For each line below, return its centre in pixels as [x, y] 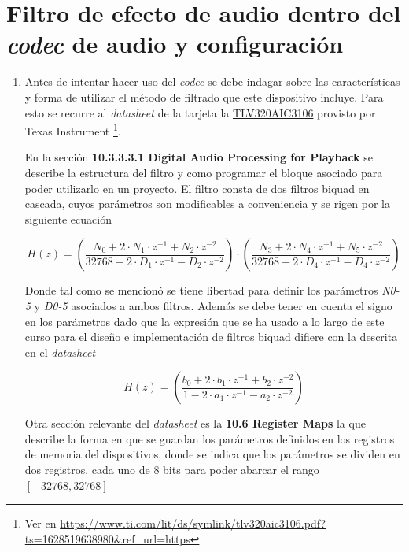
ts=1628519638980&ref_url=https [107, 538]
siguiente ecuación [68, 219]
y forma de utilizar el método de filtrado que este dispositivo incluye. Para [204, 96]
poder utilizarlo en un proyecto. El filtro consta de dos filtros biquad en [197, 188]
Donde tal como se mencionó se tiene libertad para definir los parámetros [201, 290]
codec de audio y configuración [175, 44]
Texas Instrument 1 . [73, 130]
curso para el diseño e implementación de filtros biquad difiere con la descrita [211, 337]
